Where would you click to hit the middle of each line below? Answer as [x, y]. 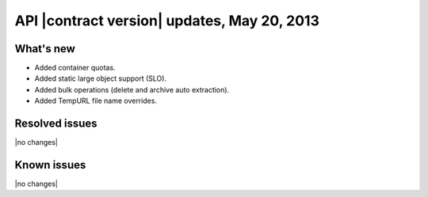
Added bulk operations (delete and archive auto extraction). [132, 89]
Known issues [50, 165]
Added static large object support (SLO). [100, 78]
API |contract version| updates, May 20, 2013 [167, 21]
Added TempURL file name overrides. [96, 101]
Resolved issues [56, 124]
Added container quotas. [75, 68]
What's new [45, 49]
